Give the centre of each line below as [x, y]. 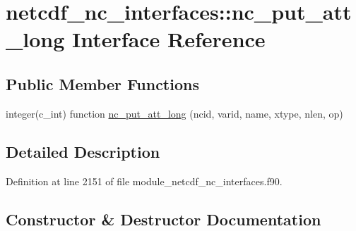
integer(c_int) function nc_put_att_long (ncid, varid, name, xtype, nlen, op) [174, 113]
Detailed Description [83, 151]
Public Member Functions [102, 83]
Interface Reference [169, 39]
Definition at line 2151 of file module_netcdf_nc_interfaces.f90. [144, 181]
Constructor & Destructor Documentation [164, 219]
